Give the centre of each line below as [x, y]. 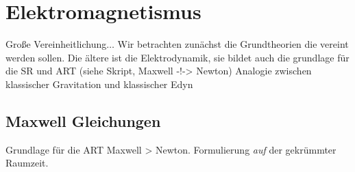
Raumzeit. [27, 163]
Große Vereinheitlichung [56, 44]
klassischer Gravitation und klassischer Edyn [99, 84]
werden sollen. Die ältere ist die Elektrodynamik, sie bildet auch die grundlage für [177, 57]
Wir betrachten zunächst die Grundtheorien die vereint [233, 44]
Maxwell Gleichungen [83, 120]
